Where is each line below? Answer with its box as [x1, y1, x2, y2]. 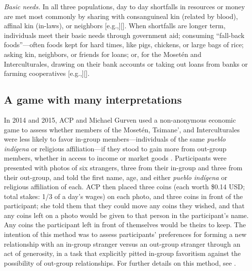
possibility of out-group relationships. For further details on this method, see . [4, 257, 236, 268]
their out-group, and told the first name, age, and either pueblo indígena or [4, 172, 227, 182]
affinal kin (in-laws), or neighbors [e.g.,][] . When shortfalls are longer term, [4, 20, 226, 31]
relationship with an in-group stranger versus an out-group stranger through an [4, 238, 240, 249]
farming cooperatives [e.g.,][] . [4, 68, 90, 78]
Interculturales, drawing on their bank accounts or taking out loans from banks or [4, 58, 248, 69]
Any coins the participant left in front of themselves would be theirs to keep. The [4, 219, 246, 230]
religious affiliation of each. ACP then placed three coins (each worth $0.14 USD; [4, 181, 245, 192]
